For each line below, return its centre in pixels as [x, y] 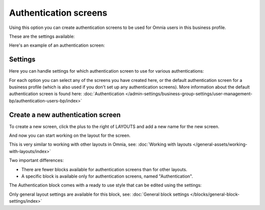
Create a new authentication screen [65, 115]
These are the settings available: [42, 36]
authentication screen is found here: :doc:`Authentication [67, 94]
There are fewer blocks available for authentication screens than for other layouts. [104, 169]
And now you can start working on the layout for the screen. [70, 135]
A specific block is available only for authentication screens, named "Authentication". [107, 176]
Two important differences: [36, 160]
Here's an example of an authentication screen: [57, 45]
